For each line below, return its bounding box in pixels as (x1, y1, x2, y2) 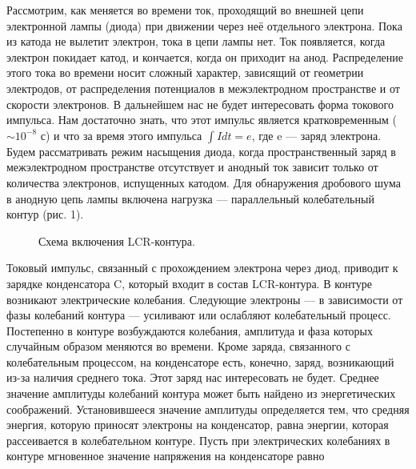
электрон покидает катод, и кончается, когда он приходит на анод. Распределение (6, 48, 404, 65)
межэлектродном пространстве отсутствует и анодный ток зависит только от (6, 158, 378, 175)
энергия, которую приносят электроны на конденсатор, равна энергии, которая (6, 416, 389, 433)
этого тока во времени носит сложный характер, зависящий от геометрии (6, 64, 364, 81)
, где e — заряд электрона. (251, 126, 382, 143)
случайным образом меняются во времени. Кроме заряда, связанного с (6, 338, 350, 355)
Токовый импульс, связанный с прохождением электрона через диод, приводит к (6, 259, 398, 276)
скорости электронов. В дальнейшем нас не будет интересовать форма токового (6, 95, 394, 112)
